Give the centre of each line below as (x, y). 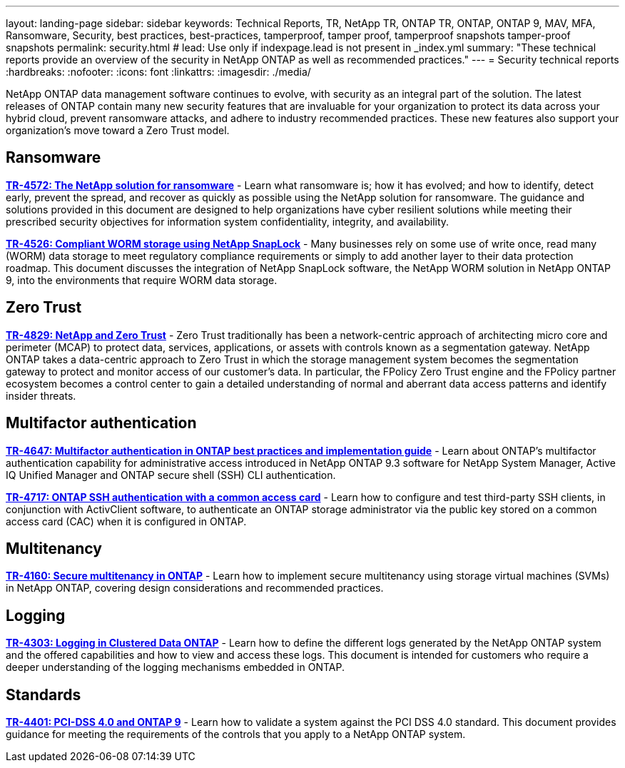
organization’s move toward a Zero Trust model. (118, 130)
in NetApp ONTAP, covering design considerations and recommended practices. (195, 588)
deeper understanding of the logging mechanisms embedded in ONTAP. (175, 667)
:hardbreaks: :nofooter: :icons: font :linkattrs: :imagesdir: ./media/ (158, 72)
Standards (44, 694)
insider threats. (41, 395)
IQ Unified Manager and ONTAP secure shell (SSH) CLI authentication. (171, 475)
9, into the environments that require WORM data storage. (142, 280)
